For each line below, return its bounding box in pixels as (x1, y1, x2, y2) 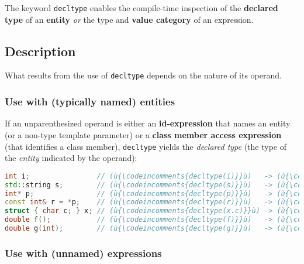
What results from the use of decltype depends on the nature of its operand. (5, 69, 282, 81)
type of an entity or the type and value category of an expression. (5, 13, 254, 25)
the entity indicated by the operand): (5, 152, 137, 164)
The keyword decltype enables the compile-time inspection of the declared (5, 2, 278, 13)
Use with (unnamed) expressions (5, 245, 162, 260)
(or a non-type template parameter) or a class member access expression (5, 128, 282, 140)
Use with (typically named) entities (5, 94, 175, 109)
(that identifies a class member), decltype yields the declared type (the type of (5, 140, 286, 152)
